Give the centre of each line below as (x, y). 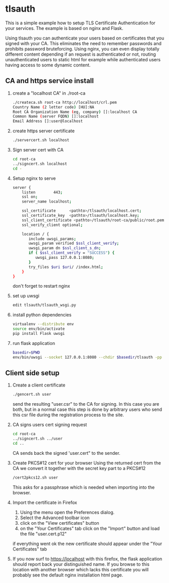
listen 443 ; (42, 192)
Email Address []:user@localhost (48, 121)
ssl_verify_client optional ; (52, 225)
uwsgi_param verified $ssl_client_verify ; (74, 244)
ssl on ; (30, 197)
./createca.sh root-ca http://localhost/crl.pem (65, 102)
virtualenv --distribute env (43, 324)
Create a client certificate (39, 385)
